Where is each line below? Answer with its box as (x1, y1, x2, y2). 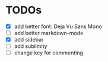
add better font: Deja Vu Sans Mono (14, 23, 102, 30)
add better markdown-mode (14, 30, 84, 36)
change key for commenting (14, 49, 84, 56)
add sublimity (14, 43, 48, 50)
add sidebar (14, 36, 44, 43)
